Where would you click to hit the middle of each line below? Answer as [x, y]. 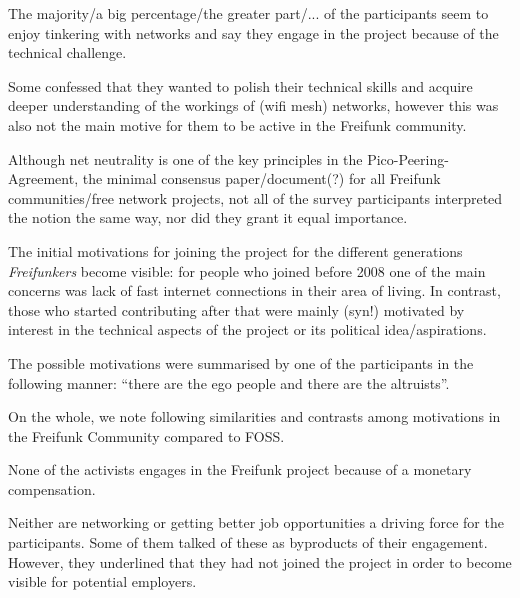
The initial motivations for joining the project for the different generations [235, 250]
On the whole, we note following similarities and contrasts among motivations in [254, 416]
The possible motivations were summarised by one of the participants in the [241, 362]
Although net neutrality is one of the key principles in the [185, 158]
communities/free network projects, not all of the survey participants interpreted [255, 197]
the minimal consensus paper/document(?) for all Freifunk [261, 178]
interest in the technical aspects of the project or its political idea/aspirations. [247, 329]
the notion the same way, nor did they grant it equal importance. [208, 217]
